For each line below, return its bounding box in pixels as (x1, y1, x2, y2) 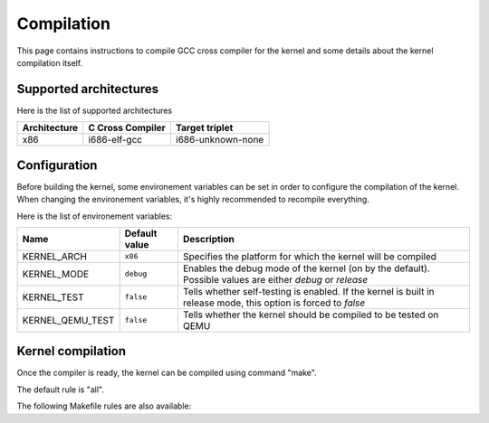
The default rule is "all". (16, 384, 104, 395)
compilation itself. (16, 57, 83, 68)
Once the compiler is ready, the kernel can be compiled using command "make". (16, 367, 317, 379)
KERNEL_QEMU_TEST (22, 314, 115, 326)
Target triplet (175, 122, 234, 135)
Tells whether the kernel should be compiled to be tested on (182, 308, 439, 321)
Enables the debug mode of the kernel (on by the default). (182, 262, 430, 275)
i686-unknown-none (175, 134, 264, 146)
